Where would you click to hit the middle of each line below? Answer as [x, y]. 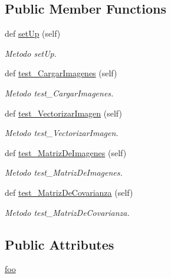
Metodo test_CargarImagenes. [59, 93]
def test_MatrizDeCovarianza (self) [69, 192]
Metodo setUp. [31, 53]
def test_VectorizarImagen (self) [63, 113]
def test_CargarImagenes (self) [61, 73]
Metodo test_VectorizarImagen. [62, 133]
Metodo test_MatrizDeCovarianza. [67, 212]
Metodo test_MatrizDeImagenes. [64, 172]
